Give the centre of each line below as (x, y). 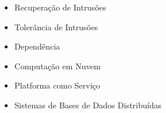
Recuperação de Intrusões (60, 7)
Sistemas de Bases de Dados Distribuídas (88, 105)
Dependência (37, 46)
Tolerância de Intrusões (56, 27)
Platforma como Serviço (57, 85)
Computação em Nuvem (58, 66)
